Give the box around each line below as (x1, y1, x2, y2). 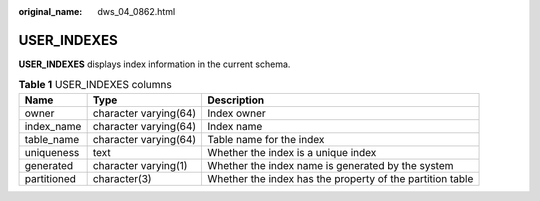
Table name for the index (207, 132, 325, 146)
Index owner (207, 106, 266, 120)
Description (207, 93, 265, 107)
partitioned (24, 171, 77, 185)
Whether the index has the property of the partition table (207, 171, 474, 185)
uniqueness (24, 145, 80, 159)
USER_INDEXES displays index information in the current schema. (18, 58, 291, 70)
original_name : (18, 6, 83, 17)
